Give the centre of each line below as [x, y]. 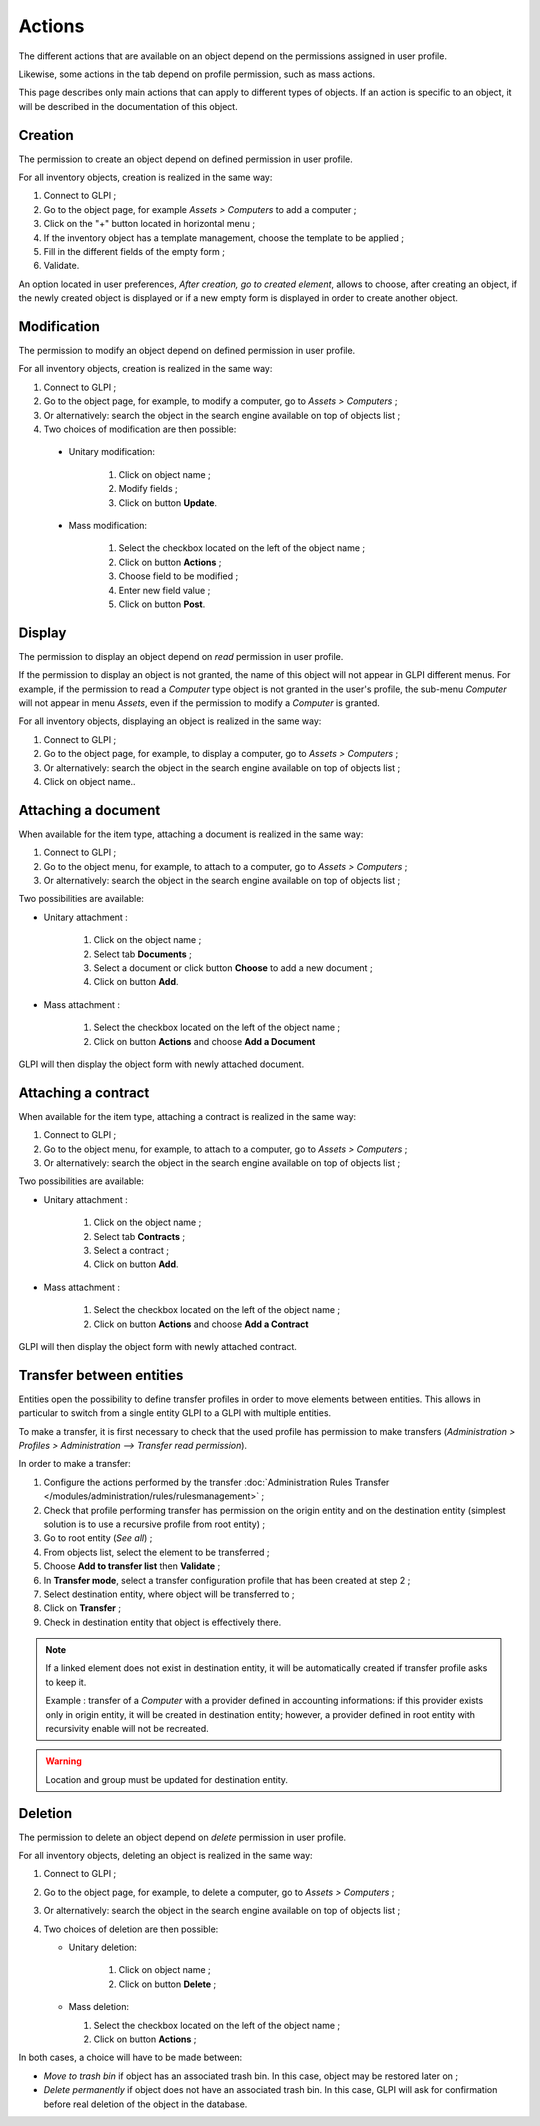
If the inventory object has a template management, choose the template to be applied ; [224, 237]
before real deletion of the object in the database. [145, 2104]
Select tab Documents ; [142, 954]
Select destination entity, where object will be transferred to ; [169, 1594]
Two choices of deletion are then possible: [131, 1929]
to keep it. [66, 1682]
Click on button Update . [168, 502]
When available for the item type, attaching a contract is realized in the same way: [187, 1116]
